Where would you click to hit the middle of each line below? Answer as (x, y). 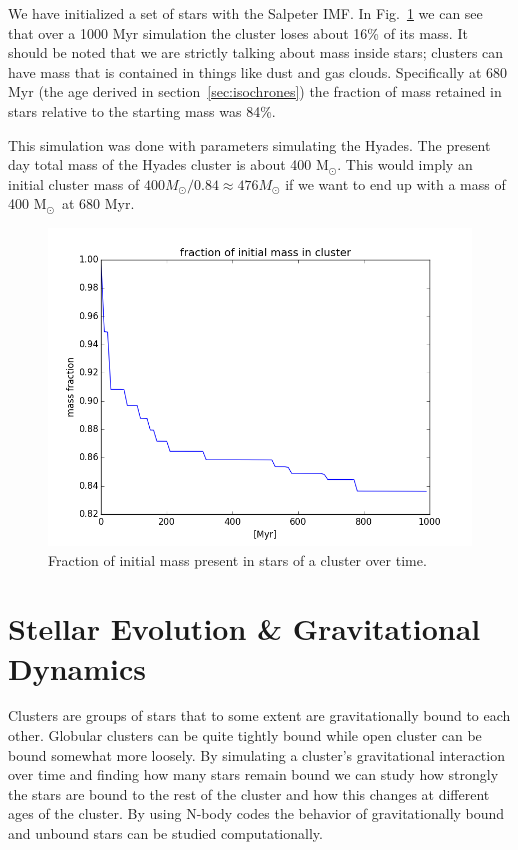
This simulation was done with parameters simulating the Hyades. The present (249, 144)
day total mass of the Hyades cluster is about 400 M (168, 164)
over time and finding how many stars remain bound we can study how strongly (253, 774)
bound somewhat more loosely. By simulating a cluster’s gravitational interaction (256, 754)
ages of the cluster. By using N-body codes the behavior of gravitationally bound (256, 813)
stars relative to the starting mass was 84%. (142, 110)
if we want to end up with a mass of (395, 183)
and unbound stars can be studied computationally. (165, 833)
